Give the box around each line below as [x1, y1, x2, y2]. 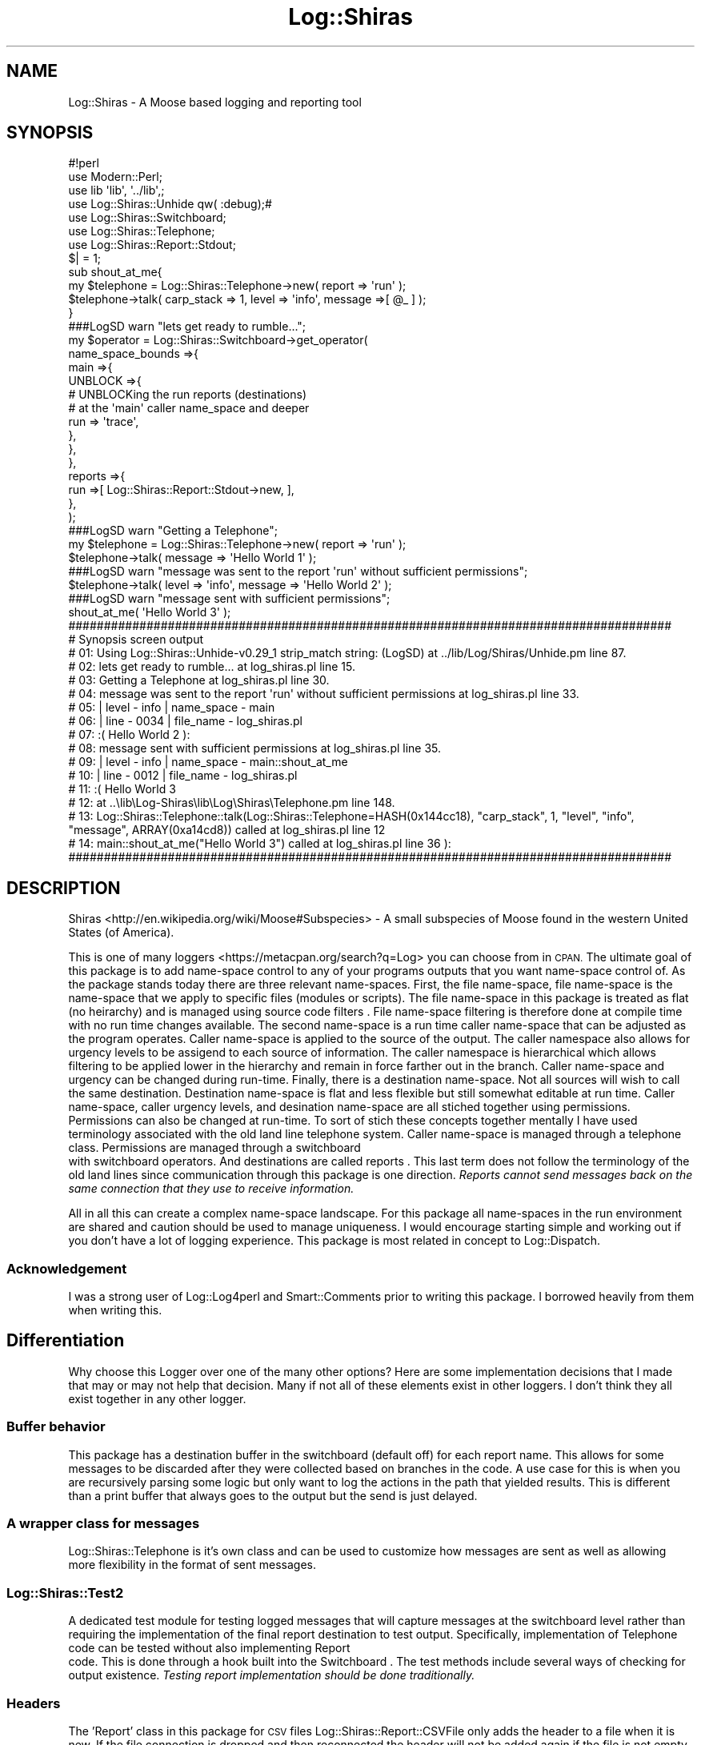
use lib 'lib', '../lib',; [68, 183, 165, 198]
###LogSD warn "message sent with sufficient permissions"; [68, 592, 391, 606]
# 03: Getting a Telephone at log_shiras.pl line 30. [68, 673, 330, 688]
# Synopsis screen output [68, 632, 204, 647]
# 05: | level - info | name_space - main [68, 700, 275, 715]
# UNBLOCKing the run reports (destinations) [68, 387, 307, 402]
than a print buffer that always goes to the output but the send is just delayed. [68, 1488, 478, 1502]
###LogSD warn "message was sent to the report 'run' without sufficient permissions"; [68, 564, 528, 579]
